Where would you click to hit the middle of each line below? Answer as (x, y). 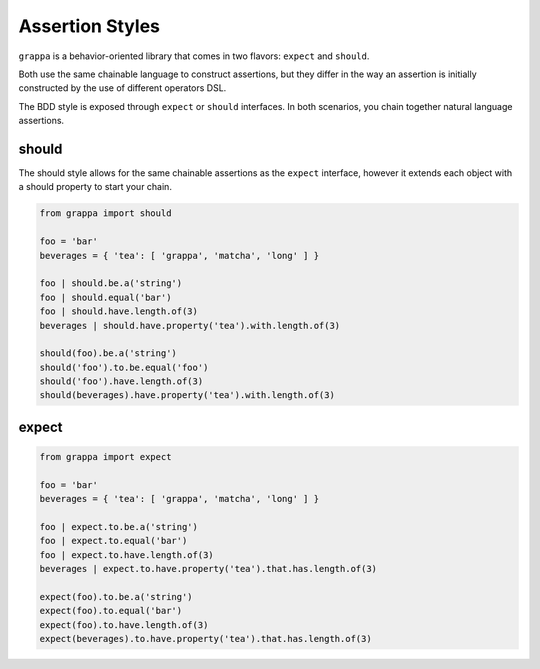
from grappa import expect (105, 457)
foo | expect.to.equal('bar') (113, 541)
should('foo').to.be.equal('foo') (124, 367)
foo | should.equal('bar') (105, 297)
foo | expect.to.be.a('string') (119, 527)
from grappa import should (105, 213)
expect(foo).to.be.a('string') (116, 596)
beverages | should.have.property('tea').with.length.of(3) (190, 325)
